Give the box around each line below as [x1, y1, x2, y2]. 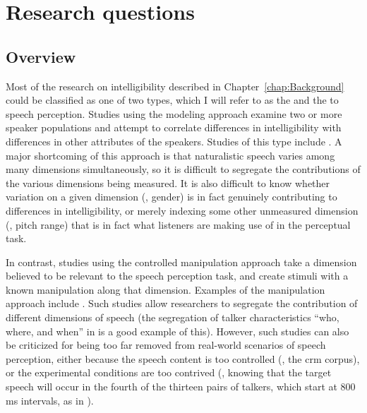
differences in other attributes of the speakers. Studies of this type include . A [6, 133, 342, 148]
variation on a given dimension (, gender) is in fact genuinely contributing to [6, 189, 337, 204]
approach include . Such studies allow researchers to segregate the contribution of [6, 296, 358, 311]
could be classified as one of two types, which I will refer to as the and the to [6, 92, 339, 107]
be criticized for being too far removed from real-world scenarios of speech [6, 337, 326, 352]
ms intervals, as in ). [6, 393, 94, 407]
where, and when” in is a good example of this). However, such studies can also [6, 323, 349, 338]
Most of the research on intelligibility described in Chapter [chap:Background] [6, 78, 344, 93]
